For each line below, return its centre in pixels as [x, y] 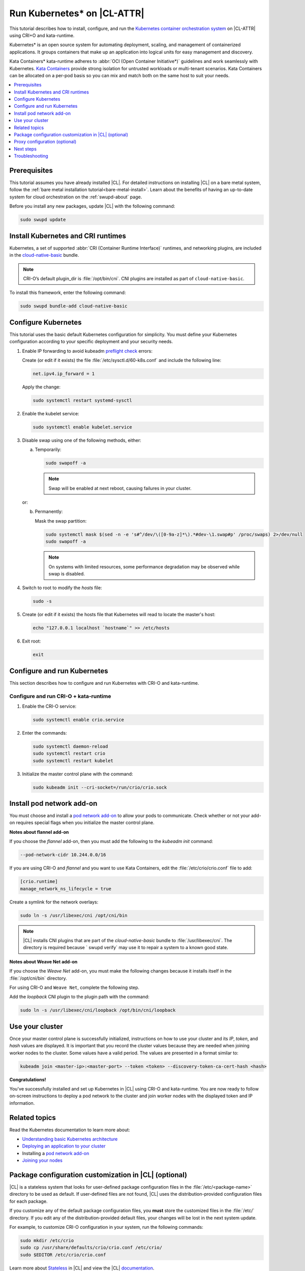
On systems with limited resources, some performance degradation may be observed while [144, 566]
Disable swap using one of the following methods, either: [82, 440]
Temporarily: [48, 449]
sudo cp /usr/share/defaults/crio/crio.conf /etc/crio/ [91, 1248]
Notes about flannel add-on [39, 832]
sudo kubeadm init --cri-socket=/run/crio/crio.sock [100, 787]
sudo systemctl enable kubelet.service [82, 427]
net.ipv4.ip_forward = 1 [64, 373]
